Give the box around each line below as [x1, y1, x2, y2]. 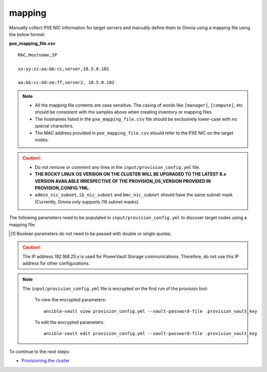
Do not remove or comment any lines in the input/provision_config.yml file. [35, 164, 200, 170]
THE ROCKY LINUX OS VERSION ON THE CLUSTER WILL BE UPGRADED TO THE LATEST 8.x [35, 171, 226, 177]
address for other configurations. [22, 260, 90, 266]
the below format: [9, 31, 45, 37]
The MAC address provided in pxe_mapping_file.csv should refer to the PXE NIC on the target [35, 130, 233, 136]
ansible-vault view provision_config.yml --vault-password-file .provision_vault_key [44, 308, 258, 314]
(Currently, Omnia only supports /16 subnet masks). [35, 199, 140, 205]
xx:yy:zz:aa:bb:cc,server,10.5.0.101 [18, 66, 110, 72]
